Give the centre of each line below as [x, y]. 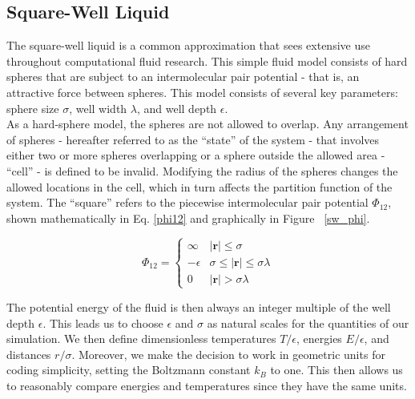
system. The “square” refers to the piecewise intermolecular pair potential [187, 202]
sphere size [33, 108]
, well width [98, 108]
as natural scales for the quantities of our [308, 322]
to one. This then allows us [336, 370]
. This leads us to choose [103, 322]
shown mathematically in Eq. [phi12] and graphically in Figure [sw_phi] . [188, 218]
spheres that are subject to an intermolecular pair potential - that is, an [183, 77]
